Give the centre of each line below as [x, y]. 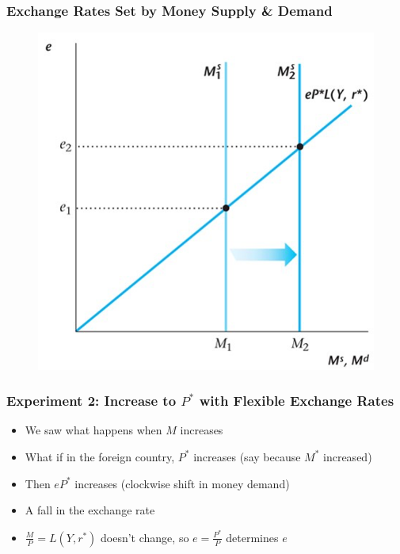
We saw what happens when [93, 430]
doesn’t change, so [145, 537]
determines [252, 537]
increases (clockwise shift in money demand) [182, 483]
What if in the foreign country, [100, 456]
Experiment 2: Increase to [91, 401]
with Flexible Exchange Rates [297, 401]
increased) [348, 456]
